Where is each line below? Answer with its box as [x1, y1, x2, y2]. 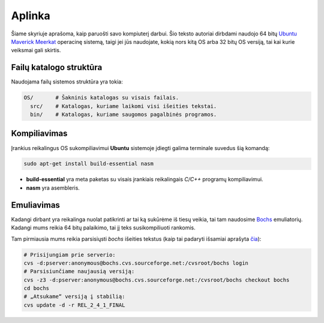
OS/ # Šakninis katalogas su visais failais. [23, 94, 179, 101]
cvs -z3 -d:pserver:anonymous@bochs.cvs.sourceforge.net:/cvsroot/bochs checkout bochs [23, 276, 290, 283]
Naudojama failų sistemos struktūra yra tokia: [11, 78, 123, 85]
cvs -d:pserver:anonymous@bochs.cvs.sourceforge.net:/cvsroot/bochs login [23, 259, 249, 267]
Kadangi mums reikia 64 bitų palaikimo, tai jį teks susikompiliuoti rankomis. [11, 224, 196, 231]
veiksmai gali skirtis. [11, 47, 61, 54]
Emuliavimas [11, 200, 60, 210]
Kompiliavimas [11, 128, 68, 139]
